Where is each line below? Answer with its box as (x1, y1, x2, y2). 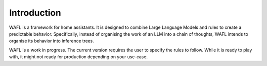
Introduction (9, 7, 61, 18)
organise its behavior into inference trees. (9, 38, 94, 44)
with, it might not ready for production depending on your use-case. (9, 54, 148, 60)
